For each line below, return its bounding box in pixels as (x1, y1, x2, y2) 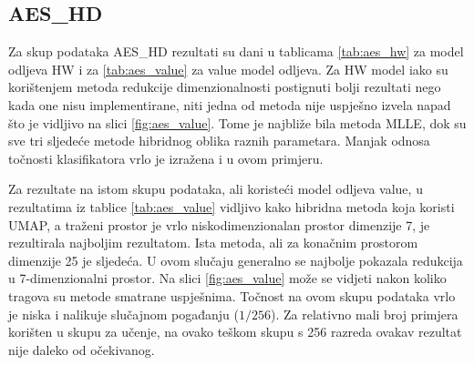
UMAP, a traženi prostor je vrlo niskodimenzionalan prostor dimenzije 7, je (8, 215, 430, 234)
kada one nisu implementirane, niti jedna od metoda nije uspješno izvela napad (8, 95, 451, 114)
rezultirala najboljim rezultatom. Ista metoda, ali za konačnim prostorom (8, 233, 418, 252)
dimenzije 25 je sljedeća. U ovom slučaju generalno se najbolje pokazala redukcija (8, 250, 463, 269)
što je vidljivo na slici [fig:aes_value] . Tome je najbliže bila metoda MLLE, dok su (8, 113, 467, 132)
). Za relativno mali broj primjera (270, 304, 459, 323)
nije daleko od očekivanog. (8, 340, 155, 359)
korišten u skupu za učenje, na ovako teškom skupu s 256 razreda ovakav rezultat (8, 322, 462, 341)
